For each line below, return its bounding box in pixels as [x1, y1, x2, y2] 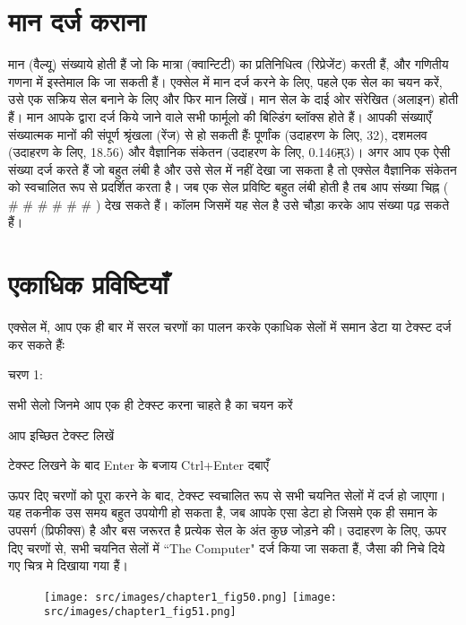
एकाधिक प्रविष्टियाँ [8, 265, 168, 302]
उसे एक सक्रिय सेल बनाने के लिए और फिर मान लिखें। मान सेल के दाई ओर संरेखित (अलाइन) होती [8, 90, 459, 109]
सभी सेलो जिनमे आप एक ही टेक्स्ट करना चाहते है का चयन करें [8, 395, 293, 413]
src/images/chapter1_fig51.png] [44, 605, 237, 619]
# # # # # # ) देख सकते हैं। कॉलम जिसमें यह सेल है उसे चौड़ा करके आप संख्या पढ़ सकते [8, 195, 450, 213]
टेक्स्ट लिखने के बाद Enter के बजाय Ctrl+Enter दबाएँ [8, 456, 269, 474]
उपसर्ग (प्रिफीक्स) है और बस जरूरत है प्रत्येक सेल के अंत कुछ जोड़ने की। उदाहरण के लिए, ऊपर [8, 520, 447, 539]
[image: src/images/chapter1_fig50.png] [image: [44, 590, 337, 603]
